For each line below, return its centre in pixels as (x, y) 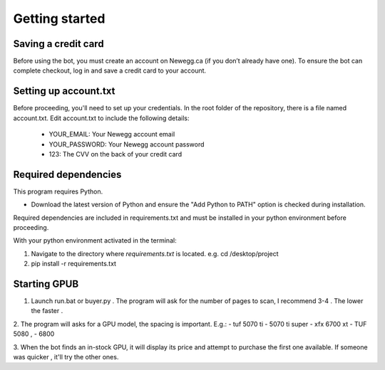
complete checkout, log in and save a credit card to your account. (110, 70)
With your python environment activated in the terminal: (95, 240)
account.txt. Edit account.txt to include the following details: (101, 118)
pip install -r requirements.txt (74, 264)
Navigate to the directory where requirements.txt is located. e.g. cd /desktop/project (155, 253)
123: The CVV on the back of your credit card (115, 154)
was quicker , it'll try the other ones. (66, 357)
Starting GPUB (46, 284)
